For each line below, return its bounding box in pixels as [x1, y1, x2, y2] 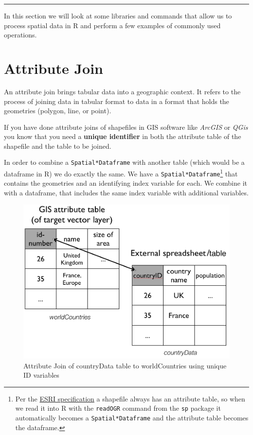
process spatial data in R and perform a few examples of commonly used [4, 20, 221, 30]
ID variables [23, 370, 59, 380]
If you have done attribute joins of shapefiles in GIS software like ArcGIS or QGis [4, 122, 248, 132]
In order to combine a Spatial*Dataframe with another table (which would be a [4, 157, 245, 167]
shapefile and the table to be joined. [4, 140, 111, 151]
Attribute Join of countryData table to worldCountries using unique [23, 360, 227, 370]
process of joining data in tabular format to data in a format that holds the [4, 96, 229, 106]
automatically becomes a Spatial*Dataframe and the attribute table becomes [15, 413, 249, 423]
